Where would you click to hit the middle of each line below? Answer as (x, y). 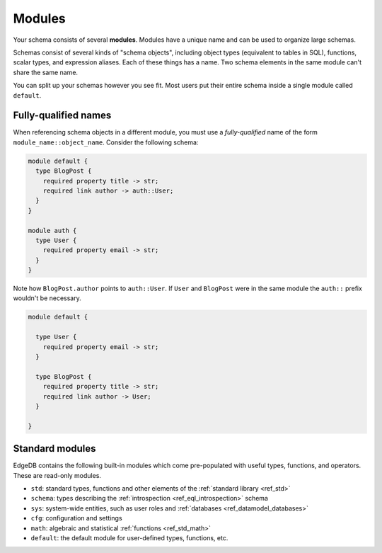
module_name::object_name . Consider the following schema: (106, 142)
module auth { (52, 230)
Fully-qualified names (62, 116)
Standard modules (54, 449)
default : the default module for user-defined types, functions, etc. (129, 537)
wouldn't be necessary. (47, 298)
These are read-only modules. (57, 475)
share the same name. (45, 72)
